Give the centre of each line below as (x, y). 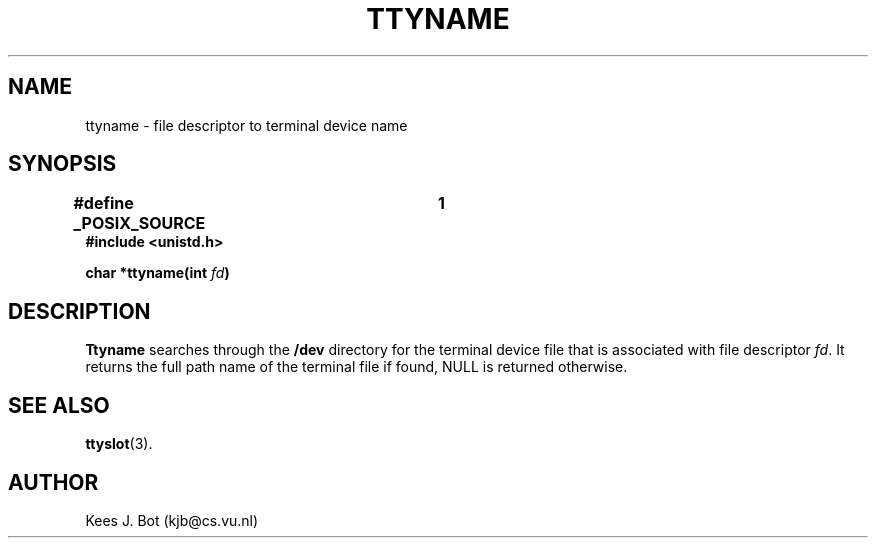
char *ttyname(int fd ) (157, 273)
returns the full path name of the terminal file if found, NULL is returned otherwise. (356, 367)
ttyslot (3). (119, 444)
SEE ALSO (59, 405)
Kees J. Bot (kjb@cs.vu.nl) (172, 520)
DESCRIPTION (79, 311)
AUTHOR (53, 482)
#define (103, 203)
